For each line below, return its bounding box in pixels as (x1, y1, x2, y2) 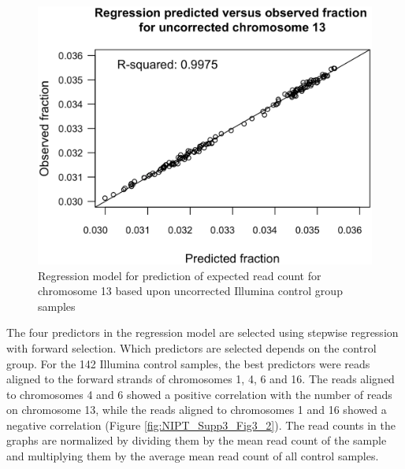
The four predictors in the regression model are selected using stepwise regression (6, 324, 399, 341)
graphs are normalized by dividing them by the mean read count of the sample (6, 432, 387, 449)
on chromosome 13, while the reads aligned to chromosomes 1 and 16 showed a (6, 401, 387, 418)
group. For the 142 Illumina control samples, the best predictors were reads (6, 355, 370, 371)
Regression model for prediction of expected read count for (38, 267, 321, 283)
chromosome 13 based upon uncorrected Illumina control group (38, 283, 343, 299)
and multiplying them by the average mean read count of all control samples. (6, 448, 379, 464)
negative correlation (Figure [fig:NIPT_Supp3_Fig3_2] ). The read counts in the (6, 416, 396, 433)
